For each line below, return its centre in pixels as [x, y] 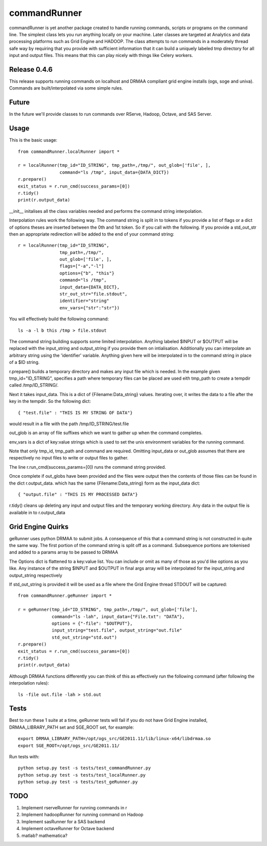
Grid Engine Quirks [39, 526]
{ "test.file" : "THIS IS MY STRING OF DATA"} [75, 413]
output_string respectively [36, 575]
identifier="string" [85, 301]
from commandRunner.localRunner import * [69, 151]
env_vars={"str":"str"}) [89, 308]
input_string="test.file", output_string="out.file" [117, 630]
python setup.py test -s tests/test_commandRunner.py [84, 768]
